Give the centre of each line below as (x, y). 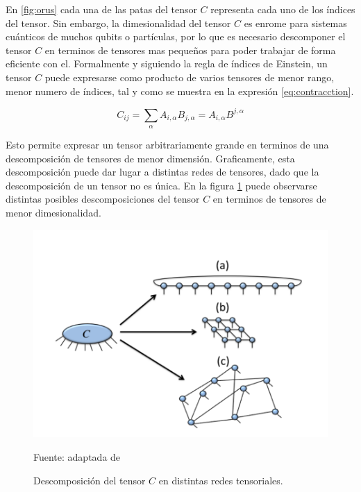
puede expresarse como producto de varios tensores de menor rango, (190, 77)
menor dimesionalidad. (53, 213)
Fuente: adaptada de (77, 456)
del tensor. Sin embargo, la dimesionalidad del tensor (118, 23)
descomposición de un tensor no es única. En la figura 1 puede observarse (161, 185)
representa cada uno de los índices (283, 9)
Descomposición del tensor (90, 480)
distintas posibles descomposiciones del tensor (103, 199)
